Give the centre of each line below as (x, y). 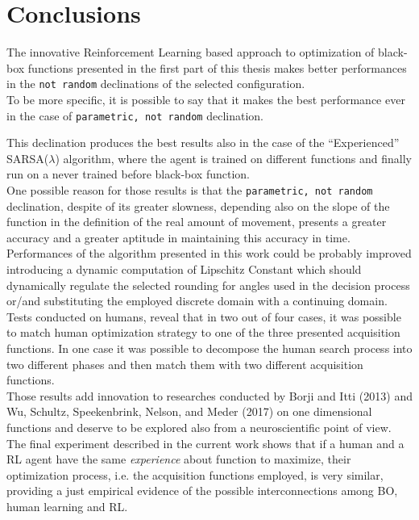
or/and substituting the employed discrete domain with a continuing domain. (197, 301)
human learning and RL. (67, 506)
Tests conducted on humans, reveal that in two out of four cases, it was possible (204, 316)
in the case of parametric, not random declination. (135, 115)
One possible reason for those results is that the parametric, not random (190, 190)
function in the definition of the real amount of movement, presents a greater (197, 222)
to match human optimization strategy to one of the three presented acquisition (203, 332)
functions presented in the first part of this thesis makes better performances (217, 67)
